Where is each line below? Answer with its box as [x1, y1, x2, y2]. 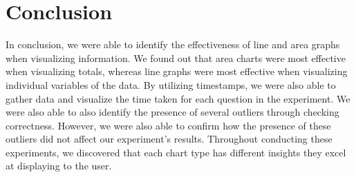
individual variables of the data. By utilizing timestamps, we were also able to [6, 77, 336, 92]
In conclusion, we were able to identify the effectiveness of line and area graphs [6, 37, 340, 52]
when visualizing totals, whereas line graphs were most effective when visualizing [6, 64, 348, 79]
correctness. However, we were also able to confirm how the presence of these [6, 118, 331, 132]
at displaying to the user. [6, 158, 112, 173]
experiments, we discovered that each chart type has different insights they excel [6, 145, 346, 159]
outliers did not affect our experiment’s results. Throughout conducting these [6, 132, 332, 146]
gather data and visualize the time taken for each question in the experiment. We [6, 91, 350, 105]
